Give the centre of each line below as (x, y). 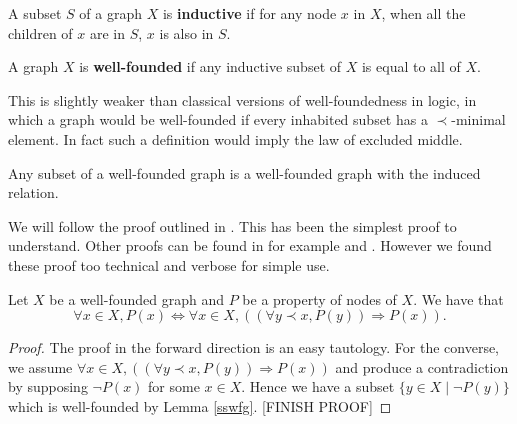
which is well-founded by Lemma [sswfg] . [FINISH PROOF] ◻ (200, 405)
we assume (40, 366)
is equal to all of (411, 66)
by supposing (48, 386)
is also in (186, 32)
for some (174, 386)
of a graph (111, 13)
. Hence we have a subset (318, 386)
